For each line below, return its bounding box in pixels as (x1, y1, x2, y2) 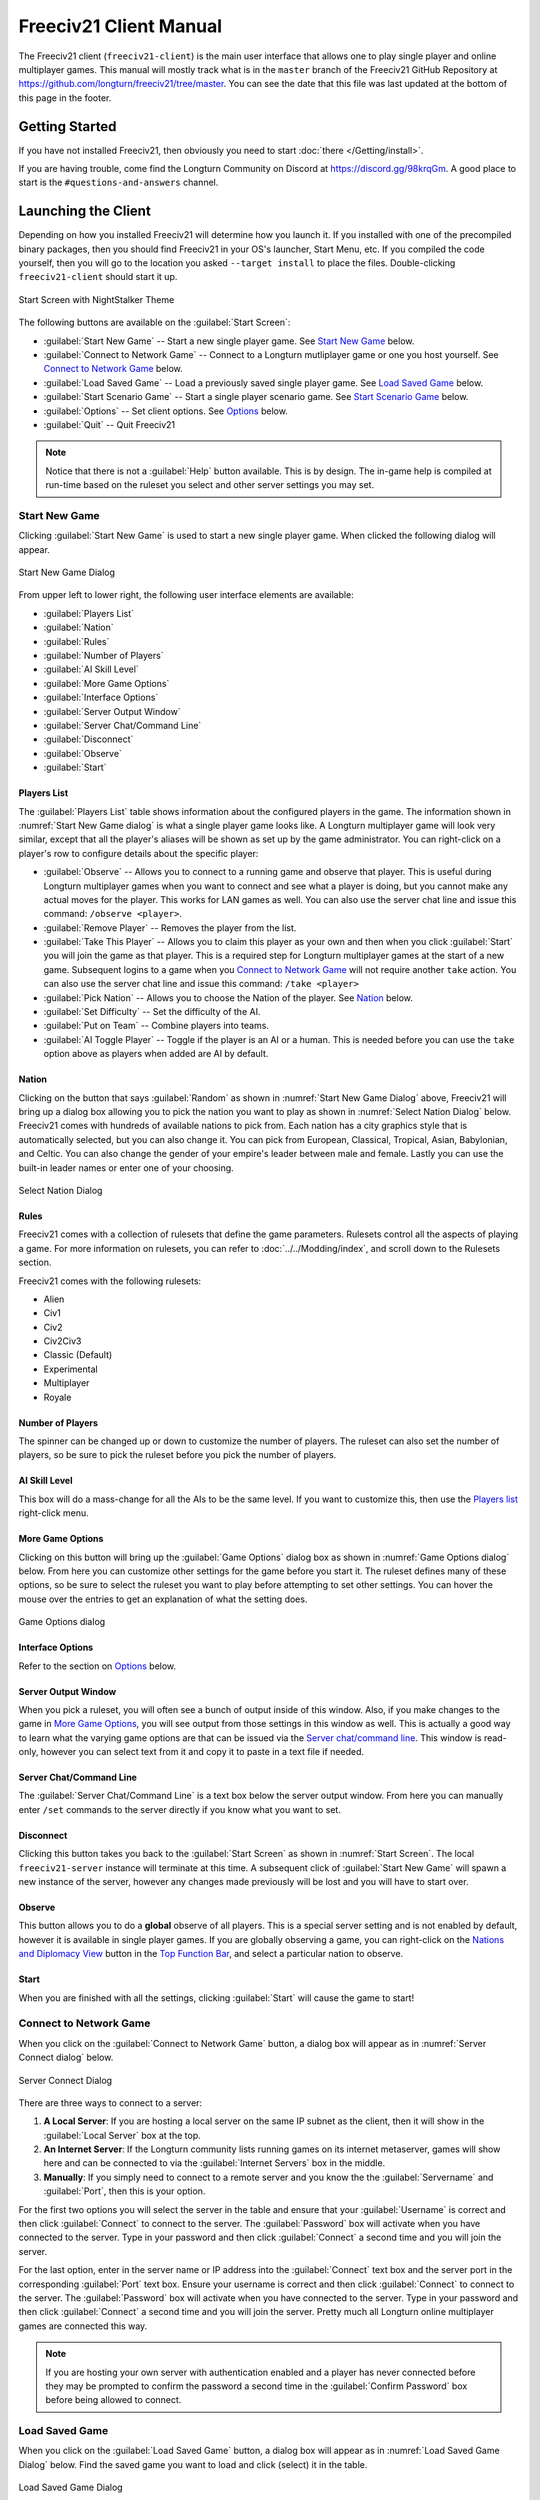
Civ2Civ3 (43, 1335, 82, 1347)
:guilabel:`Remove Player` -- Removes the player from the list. (43, 921, 297, 934)
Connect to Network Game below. (43, 363, 184, 375)
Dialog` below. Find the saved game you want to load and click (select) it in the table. (18, 2458, 368, 2470)
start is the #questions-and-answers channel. (18, 176, 219, 189)
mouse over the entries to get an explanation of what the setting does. (18, 1593, 308, 1605)
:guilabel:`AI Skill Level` (43, 663, 139, 675)
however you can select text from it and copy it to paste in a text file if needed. (40, 1746, 365, 1758)
